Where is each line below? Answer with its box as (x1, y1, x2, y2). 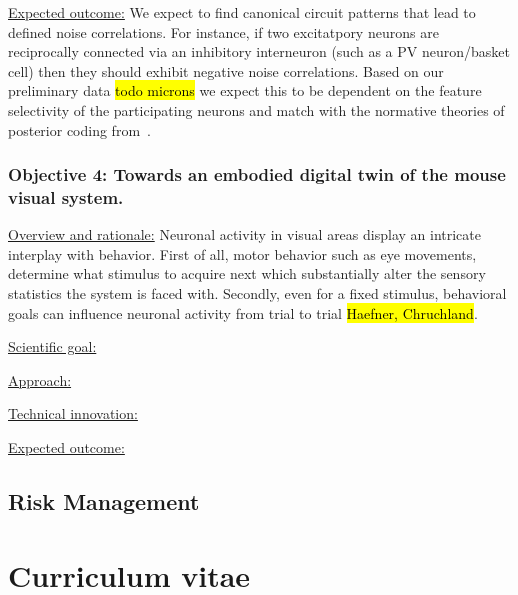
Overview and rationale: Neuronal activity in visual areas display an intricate (8, 224, 481, 245)
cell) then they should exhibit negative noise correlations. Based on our (8, 60, 444, 81)
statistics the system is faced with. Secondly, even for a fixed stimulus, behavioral (8, 283, 507, 304)
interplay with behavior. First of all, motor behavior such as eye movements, (8, 243, 477, 264)
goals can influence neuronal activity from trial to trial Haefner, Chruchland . (8, 302, 478, 323)
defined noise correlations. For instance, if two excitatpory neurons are (8, 21, 439, 42)
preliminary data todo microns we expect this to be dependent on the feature (8, 80, 482, 101)
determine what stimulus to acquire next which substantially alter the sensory (8, 263, 486, 284)
